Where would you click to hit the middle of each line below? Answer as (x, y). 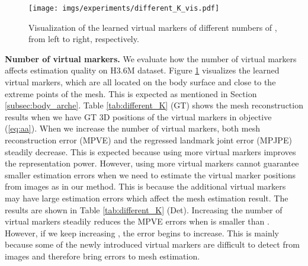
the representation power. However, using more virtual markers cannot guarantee (152, 163)
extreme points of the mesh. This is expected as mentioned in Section (131, 93)
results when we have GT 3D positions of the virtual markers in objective (138, 116)
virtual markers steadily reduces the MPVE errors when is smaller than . (137, 221)
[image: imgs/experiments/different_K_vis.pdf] (124, 8)
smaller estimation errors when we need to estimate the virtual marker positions (150, 174)
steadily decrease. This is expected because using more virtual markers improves (150, 151)
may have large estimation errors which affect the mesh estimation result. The (147, 198)
